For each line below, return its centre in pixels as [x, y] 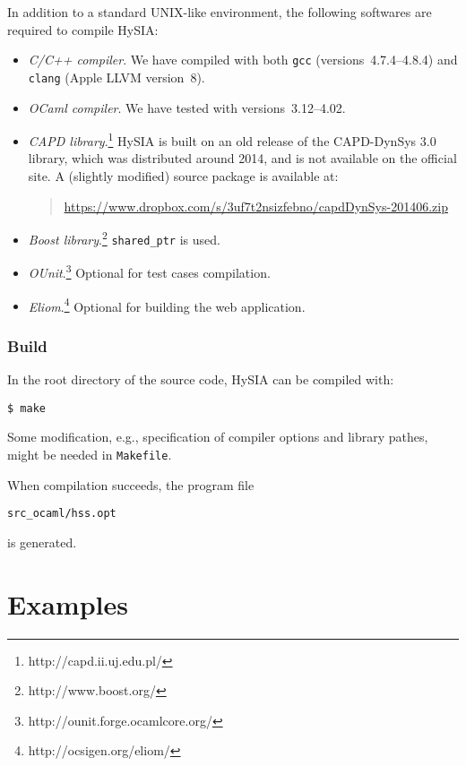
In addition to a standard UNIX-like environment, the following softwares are [220, 12]
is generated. [42, 542]
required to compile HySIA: [83, 29]
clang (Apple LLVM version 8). [116, 77]
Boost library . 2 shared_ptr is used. [124, 238]
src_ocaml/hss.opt [62, 514]
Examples [68, 603]
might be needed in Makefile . [90, 454]
